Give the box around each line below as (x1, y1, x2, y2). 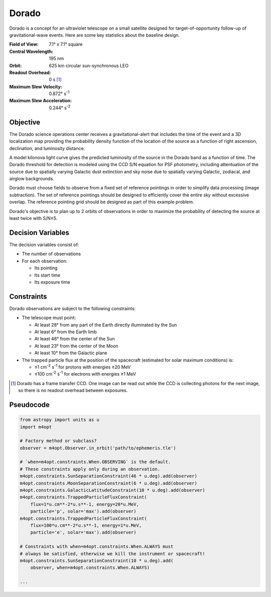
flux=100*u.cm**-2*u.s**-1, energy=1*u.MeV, (30, 523, 142, 528)
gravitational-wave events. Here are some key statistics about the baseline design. (9, 32, 180, 38)
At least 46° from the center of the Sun (34, 336, 115, 342)
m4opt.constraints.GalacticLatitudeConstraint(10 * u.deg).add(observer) (20, 487, 205, 493)
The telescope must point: (22, 315, 76, 321)
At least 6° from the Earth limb (34, 329, 97, 335)
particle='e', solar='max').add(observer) (30, 530, 137, 536)
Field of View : (9, 41, 39, 47)
